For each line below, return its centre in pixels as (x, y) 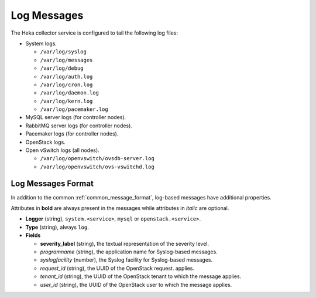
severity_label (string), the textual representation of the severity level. (125, 243)
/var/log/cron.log (66, 84)
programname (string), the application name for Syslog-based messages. (129, 252)
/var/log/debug (62, 68)
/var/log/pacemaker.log (74, 109)
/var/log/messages (66, 60)
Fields (33, 235)
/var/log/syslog (63, 52)
